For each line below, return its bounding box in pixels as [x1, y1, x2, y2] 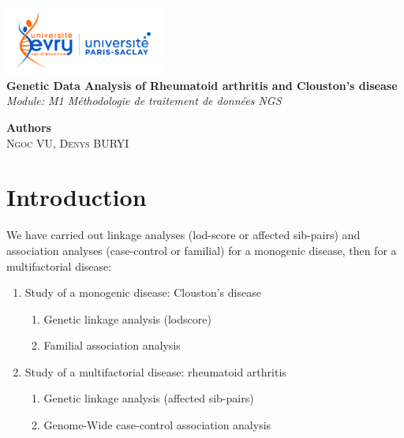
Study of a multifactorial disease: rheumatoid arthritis [24, 363, 286, 380]
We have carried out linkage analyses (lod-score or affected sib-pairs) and [6, 226, 361, 243]
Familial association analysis [43, 337, 181, 354]
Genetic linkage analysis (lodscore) [43, 310, 211, 327]
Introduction [6, 181, 147, 213]
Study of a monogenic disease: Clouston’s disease [24, 284, 261, 301]
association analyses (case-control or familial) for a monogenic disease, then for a [6, 241, 397, 258]
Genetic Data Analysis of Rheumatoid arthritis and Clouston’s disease [6, 77, 398, 93]
